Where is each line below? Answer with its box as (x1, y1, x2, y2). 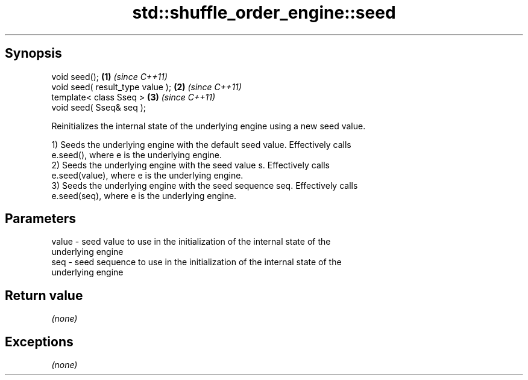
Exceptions (5, 334, 74, 349)
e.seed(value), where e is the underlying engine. (51, 170, 244, 180)
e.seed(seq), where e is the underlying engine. (51, 190, 237, 201)
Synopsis (5, 46, 62, 61)
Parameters (5, 211, 76, 227)
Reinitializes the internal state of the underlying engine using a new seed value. (51, 120, 366, 131)
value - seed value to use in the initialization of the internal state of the (51, 236, 331, 247)
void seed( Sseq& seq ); (51, 102, 146, 112)
